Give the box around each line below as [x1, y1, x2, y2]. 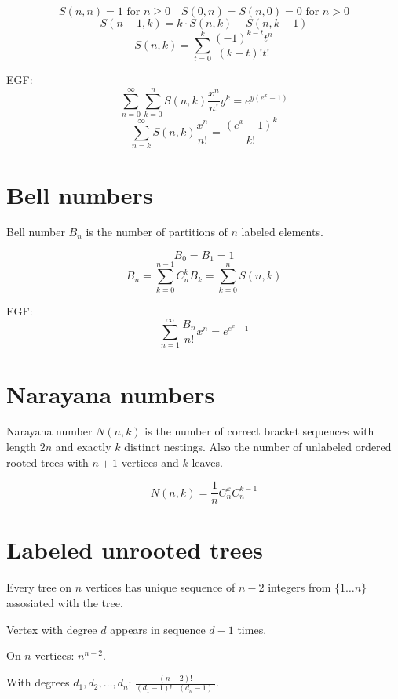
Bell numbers [6, 178, 153, 210]
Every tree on [6, 579, 72, 595]
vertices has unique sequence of [85, 579, 236, 595]
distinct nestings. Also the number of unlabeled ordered [124, 439, 392, 455]
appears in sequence [110, 621, 206, 637]
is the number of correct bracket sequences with [144, 423, 374, 439]
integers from [268, 579, 331, 595]
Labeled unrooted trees [6, 533, 263, 566]
